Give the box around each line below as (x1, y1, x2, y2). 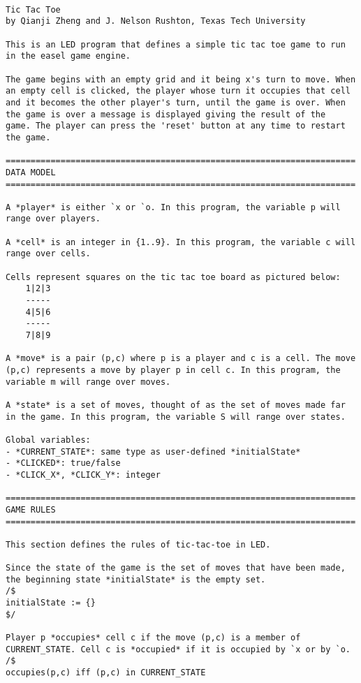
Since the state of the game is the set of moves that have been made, (6, 563, 346, 573)
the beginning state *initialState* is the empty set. (6, 574, 266, 585)
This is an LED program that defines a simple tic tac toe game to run (6, 39, 346, 50)
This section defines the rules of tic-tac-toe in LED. (6, 539, 271, 550)
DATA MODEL (6, 167, 56, 177)
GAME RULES (6, 504, 56, 515)
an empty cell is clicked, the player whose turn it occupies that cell (6, 86, 351, 96)
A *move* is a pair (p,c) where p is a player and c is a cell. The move (6, 353, 356, 364)
